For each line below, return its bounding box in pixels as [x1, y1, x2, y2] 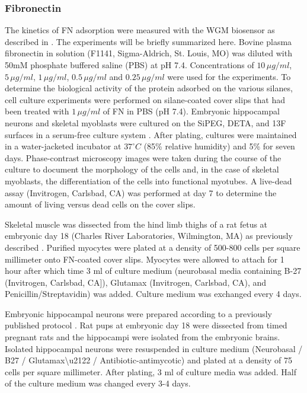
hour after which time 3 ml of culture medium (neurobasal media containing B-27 [5, 264, 302, 277]
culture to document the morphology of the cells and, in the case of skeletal [5, 163, 279, 175]
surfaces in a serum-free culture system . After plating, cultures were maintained [5, 128, 297, 140]
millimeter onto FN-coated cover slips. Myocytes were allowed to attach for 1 [5, 253, 284, 265]
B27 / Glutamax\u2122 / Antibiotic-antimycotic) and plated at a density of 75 [5, 354, 292, 366]
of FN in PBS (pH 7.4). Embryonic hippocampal [103, 105, 280, 117]
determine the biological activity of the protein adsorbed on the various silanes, [5, 82, 293, 94]
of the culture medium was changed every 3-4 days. [5, 377, 191, 389]
